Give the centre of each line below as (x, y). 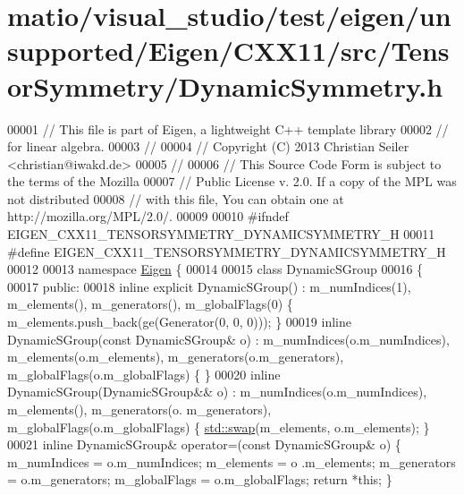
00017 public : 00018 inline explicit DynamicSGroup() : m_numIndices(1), (209, 286)
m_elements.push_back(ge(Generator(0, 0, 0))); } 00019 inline (179, 322)
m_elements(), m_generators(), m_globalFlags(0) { (150, 304)
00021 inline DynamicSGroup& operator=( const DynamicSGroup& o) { (204, 444)
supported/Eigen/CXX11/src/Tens (228, 51)
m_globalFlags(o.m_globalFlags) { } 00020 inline (144, 374)
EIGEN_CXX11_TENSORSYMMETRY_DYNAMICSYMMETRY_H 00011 (221, 234)
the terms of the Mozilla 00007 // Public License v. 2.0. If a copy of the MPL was (232, 181)
